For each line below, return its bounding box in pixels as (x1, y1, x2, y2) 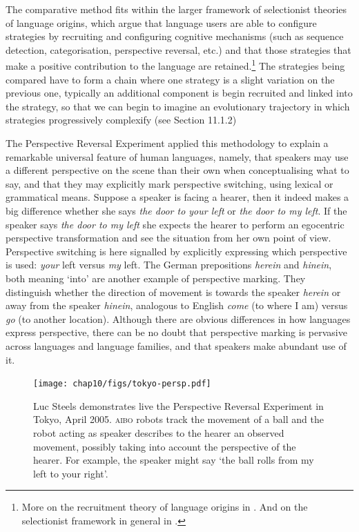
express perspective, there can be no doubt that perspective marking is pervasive (6, 325, 347, 339)
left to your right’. (33, 466, 108, 480)
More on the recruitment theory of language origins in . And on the (21, 500, 308, 514)
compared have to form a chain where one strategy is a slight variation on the (6, 72, 335, 86)
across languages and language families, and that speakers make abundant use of (6, 338, 347, 353)
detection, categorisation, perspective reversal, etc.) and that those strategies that (6, 42, 351, 57)
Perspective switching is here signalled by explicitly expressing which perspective (6, 244, 347, 258)
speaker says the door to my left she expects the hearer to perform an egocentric (6, 217, 345, 231)
